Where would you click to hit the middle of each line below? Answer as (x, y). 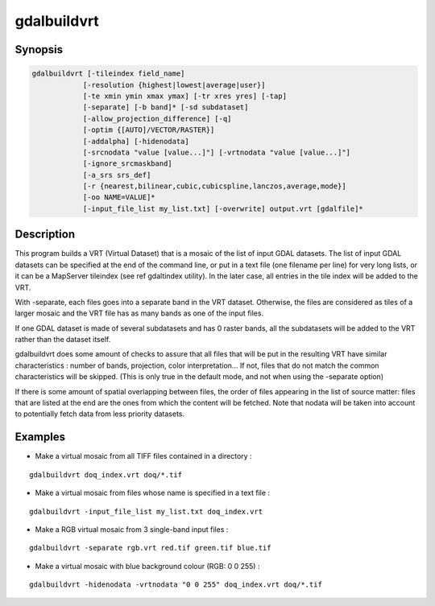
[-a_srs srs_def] (117, 175)
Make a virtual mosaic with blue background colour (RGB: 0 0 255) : (147, 566)
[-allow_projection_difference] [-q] (157, 118)
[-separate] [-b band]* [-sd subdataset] (166, 107)
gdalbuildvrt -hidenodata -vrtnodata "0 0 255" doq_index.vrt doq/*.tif (176, 585)
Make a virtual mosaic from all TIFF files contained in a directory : (144, 456)
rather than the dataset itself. (63, 340)
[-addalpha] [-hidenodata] (136, 141)
